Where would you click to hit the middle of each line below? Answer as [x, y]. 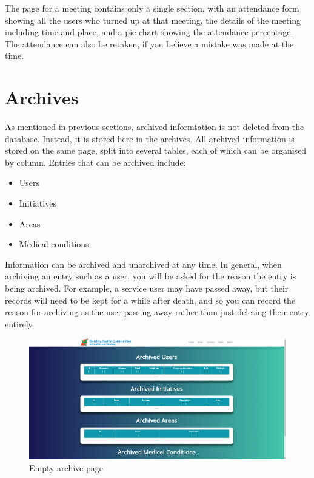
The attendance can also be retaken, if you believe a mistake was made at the [149, 43]
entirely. [20, 323]
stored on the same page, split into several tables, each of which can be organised [156, 150]
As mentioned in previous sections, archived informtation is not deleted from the [155, 127]
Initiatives [38, 203]
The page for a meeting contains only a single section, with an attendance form [152, 8]
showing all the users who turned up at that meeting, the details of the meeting [153, 20]
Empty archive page [66, 467]
